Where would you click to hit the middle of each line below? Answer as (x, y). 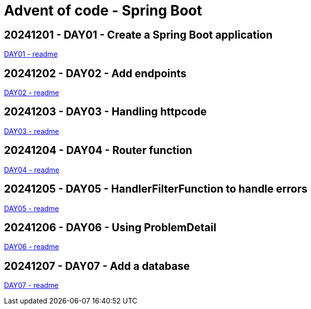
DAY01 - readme (31, 54)
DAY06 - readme (32, 247)
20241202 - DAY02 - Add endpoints (95, 73)
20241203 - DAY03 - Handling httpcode (105, 112)
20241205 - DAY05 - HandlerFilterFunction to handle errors (156, 189)
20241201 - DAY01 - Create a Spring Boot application (138, 35)
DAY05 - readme (32, 208)
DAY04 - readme (32, 170)
